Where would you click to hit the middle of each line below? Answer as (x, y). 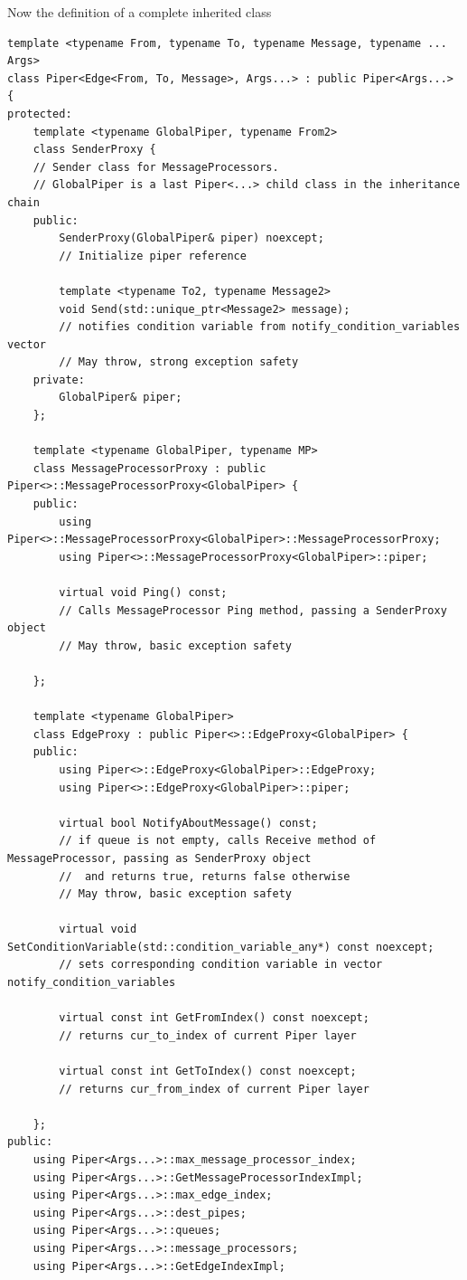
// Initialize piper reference (153, 256)
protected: (40, 114)
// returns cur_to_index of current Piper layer (208, 1035)
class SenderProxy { (94, 150)
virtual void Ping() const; (143, 593)
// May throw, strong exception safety (179, 362)
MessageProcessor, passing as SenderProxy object (159, 858)
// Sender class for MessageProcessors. (156, 167)
